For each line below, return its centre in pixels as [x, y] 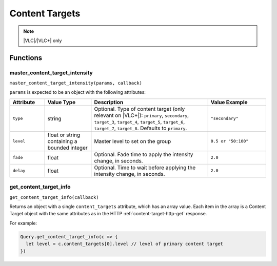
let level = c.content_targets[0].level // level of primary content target [124, 244]
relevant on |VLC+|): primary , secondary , [142, 115]
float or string [64, 135]
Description [109, 102]
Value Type [62, 102]
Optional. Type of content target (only [140, 109]
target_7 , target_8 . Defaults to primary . [141, 128]
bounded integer [68, 148]
